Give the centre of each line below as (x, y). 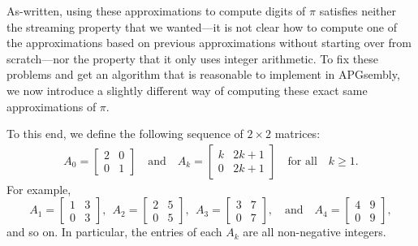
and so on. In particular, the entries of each (114, 232)
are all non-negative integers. (315, 232)
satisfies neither (358, 11)
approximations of (52, 106)
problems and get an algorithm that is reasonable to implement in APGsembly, (203, 74)
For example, (39, 189)
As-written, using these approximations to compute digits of (156, 11)
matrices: (297, 134)
